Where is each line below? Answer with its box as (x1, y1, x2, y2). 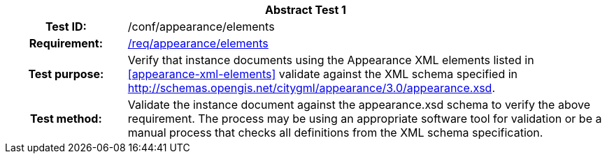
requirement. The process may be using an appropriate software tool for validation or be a (127, 112, 602, 126)
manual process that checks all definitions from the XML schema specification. (127, 126, 543, 139)
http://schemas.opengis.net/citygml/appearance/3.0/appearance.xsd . (127, 81, 495, 95)
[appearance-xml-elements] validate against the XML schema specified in (127, 67, 518, 81)
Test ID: (45, 20, 87, 33)
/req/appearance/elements (127, 36, 269, 50)
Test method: (29, 112, 102, 126)
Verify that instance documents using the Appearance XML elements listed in (127, 53, 534, 67)
